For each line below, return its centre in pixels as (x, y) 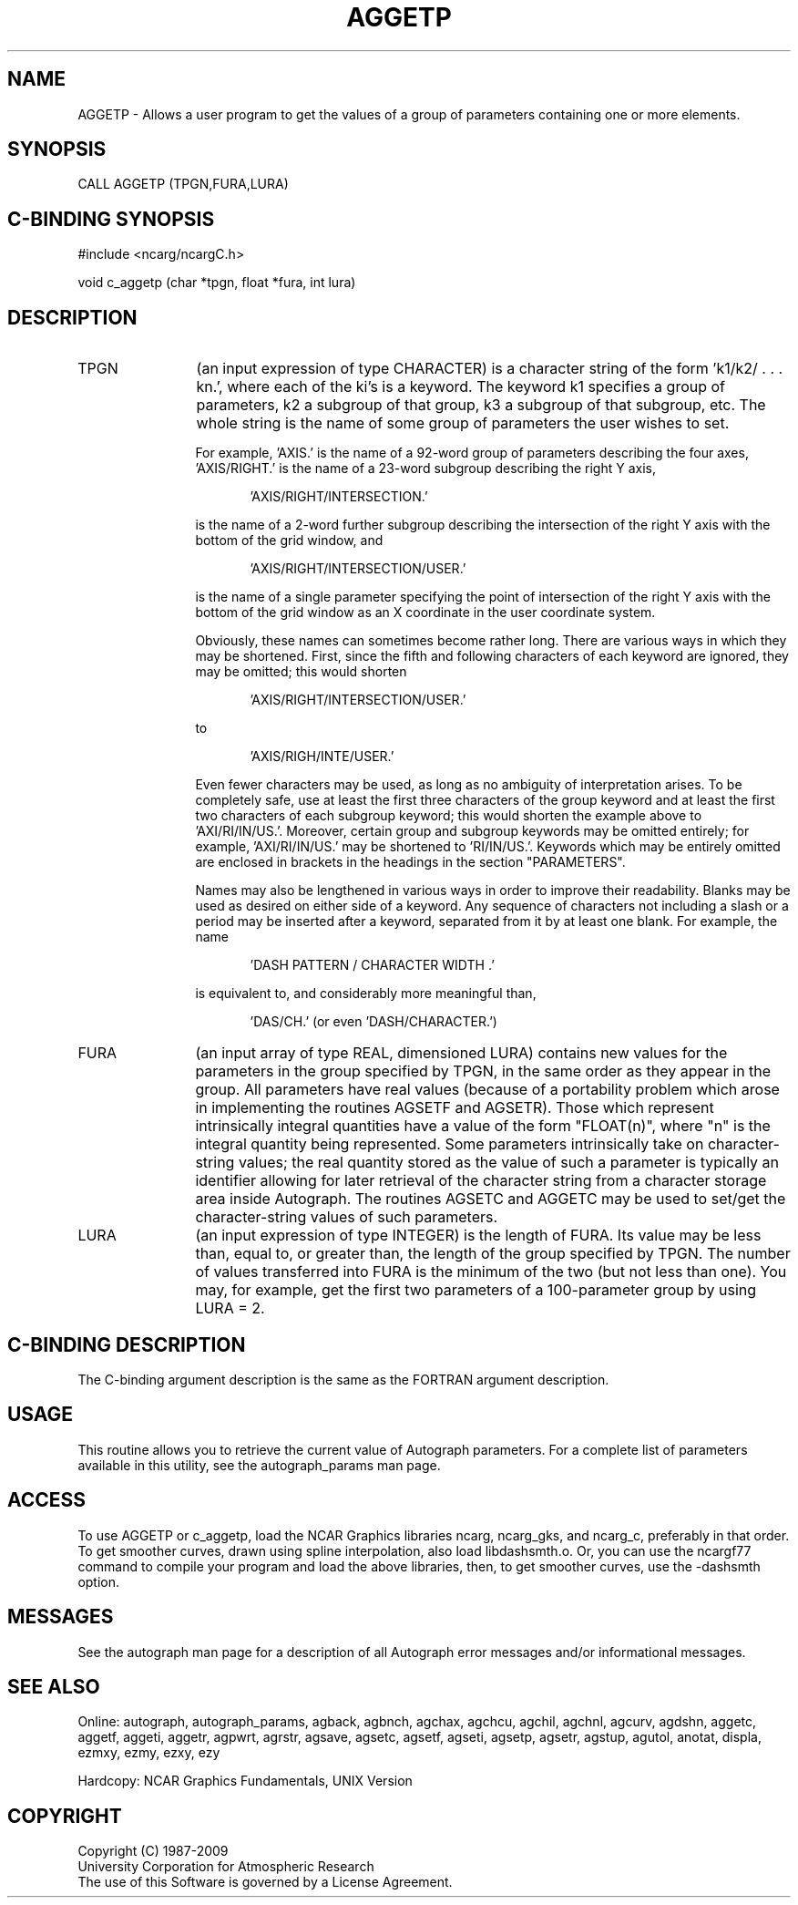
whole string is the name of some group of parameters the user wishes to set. (463, 423)
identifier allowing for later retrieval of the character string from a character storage (481, 1181)
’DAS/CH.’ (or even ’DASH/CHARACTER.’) (373, 1022)
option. (99, 1581)
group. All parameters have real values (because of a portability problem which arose (487, 1090)
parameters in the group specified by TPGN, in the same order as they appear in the (483, 1071)
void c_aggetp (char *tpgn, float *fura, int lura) (217, 283)
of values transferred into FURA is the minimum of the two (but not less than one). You (491, 1272)
